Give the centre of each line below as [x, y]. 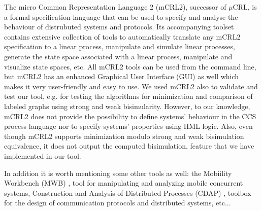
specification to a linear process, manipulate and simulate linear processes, [120, 46]
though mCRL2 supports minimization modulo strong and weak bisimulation [124, 136]
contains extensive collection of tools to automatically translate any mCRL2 [122, 36]
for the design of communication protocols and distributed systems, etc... [118, 203]
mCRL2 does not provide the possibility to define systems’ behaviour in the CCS [130, 116]
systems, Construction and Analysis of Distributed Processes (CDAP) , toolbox [128, 192]
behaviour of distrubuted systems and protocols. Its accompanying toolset [119, 27]
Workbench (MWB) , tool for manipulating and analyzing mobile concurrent [124, 183]
